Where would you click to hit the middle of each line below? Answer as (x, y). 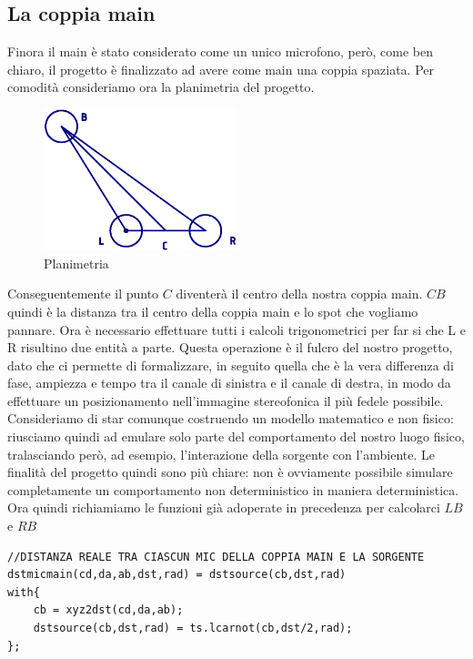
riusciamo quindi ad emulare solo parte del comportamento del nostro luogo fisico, (236, 436)
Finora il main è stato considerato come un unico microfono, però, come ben (220, 51)
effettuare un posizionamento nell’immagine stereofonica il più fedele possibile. (226, 400)
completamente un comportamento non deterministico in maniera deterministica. (233, 489)
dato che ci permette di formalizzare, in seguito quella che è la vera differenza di (231, 365)
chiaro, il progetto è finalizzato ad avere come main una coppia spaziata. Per (221, 69)
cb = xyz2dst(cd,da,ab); (108, 610)
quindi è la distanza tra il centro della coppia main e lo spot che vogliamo (213, 311)
